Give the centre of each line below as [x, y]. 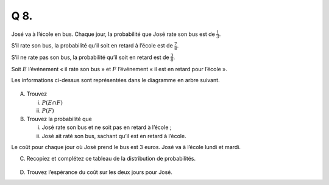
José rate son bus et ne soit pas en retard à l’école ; [107, 127]
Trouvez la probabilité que [59, 119]
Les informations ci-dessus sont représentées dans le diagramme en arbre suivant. [115, 80]
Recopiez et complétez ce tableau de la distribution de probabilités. [111, 158]
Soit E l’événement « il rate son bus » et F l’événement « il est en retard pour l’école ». [119, 69]
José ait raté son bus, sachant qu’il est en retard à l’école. [114, 136]
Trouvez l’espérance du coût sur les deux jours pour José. [100, 172]
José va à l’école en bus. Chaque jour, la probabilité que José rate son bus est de [113, 34]
